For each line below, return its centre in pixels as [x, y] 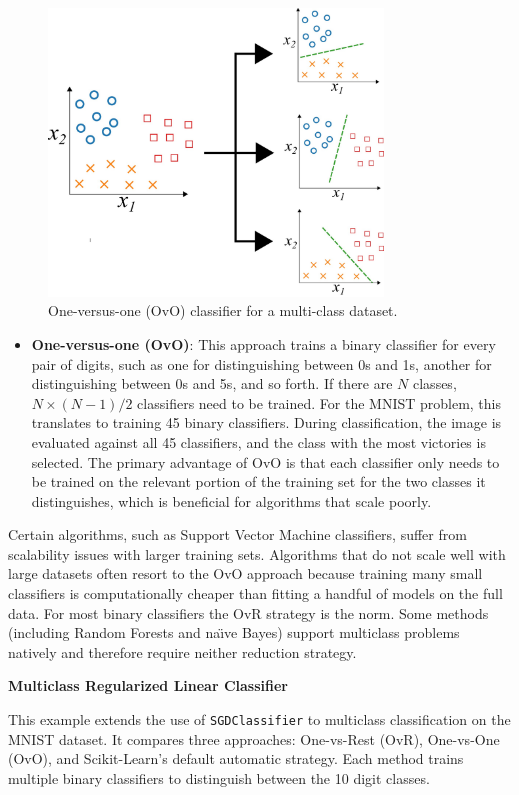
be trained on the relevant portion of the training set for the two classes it [258, 481]
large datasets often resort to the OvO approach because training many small [245, 573]
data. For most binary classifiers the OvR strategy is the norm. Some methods [248, 612]
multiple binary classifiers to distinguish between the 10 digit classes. [219, 777]
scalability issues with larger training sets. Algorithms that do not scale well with [257, 553]
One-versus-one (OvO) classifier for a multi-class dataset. [223, 310]
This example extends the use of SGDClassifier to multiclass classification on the [259, 719]
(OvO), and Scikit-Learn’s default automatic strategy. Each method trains [236, 758]
